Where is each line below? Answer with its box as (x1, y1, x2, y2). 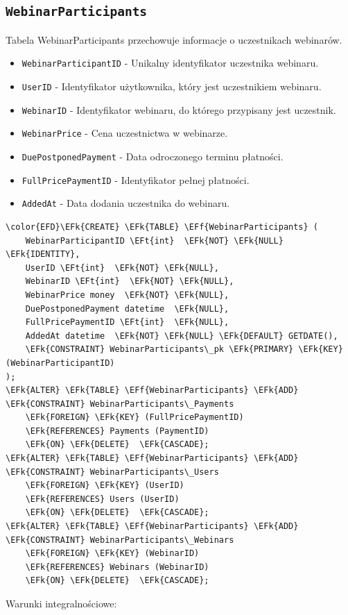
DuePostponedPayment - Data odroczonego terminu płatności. (21, 149, 284, 163)
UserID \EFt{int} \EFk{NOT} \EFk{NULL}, (25, 262, 219, 273)
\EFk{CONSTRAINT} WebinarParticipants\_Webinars (6, 534, 234, 545)
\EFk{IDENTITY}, (6, 249, 80, 260)
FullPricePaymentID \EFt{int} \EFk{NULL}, (25, 317, 229, 328)
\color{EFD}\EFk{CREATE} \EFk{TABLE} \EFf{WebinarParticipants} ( (6, 221, 319, 232)
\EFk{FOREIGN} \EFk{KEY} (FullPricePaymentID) (25, 412, 244, 423)
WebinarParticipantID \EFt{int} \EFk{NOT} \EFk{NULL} (25, 235, 284, 246)
